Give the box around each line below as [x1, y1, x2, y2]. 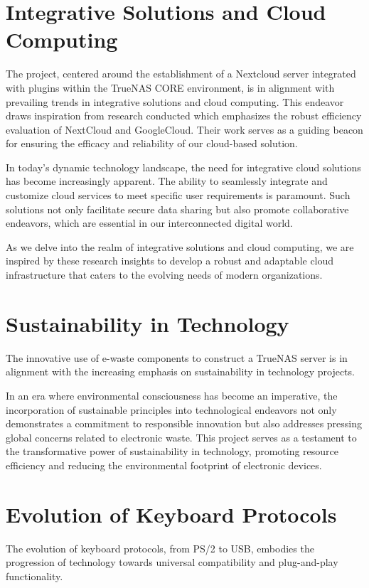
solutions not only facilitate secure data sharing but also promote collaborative [6, 201, 349, 216]
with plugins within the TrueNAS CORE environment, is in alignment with [6, 80, 335, 95]
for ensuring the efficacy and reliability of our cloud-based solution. [6, 136, 298, 151]
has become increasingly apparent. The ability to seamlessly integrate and [6, 173, 328, 188]
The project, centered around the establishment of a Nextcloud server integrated [6, 66, 356, 81]
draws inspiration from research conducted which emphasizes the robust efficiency [6, 108, 362, 123]
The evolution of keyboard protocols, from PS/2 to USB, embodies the [6, 540, 314, 555]
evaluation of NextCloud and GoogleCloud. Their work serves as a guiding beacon [6, 122, 363, 137]
